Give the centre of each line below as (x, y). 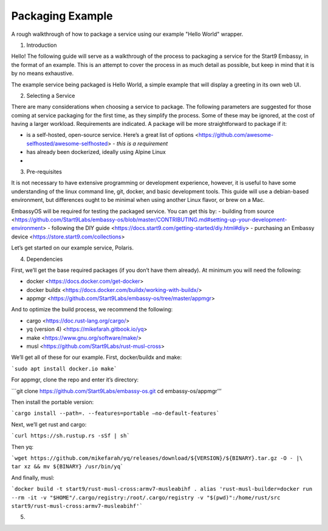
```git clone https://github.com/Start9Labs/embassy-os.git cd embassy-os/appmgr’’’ (116, 391)
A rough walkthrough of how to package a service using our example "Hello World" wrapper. (127, 34)
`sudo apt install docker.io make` (64, 369)
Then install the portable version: (53, 402)
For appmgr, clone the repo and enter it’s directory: (75, 380)
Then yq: (22, 446)
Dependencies (45, 259)
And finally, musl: (33, 477)
